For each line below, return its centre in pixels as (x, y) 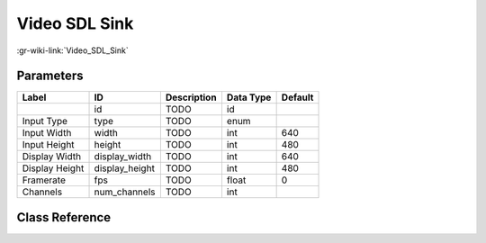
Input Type (45, 121)
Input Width (47, 133)
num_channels (125, 192)
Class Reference (64, 217)
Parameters (50, 76)
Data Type (249, 97)
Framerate (44, 180)
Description (191, 97)
